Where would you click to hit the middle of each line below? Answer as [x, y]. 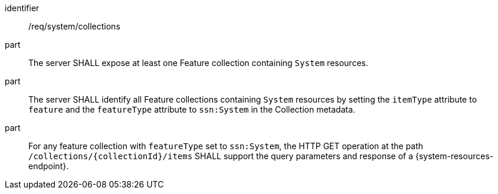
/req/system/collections [74, 26]
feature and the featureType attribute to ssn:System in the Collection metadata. [192, 109]
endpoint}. [49, 166]
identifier [22, 8]
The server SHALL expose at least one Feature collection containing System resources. [198, 63]
